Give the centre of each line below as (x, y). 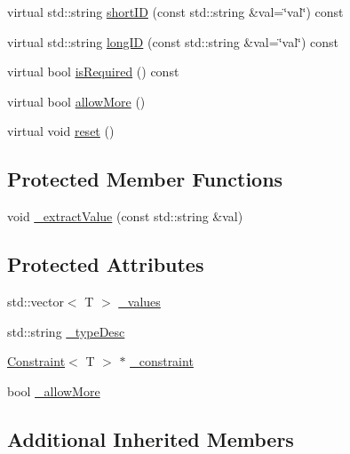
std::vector (36, 301)
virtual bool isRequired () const (93, 72)
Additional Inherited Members (151, 438)
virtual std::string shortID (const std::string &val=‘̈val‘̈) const (175, 12)
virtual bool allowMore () (76, 101)
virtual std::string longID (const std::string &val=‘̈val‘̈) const (173, 41)
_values (139, 301)
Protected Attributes (106, 264)
